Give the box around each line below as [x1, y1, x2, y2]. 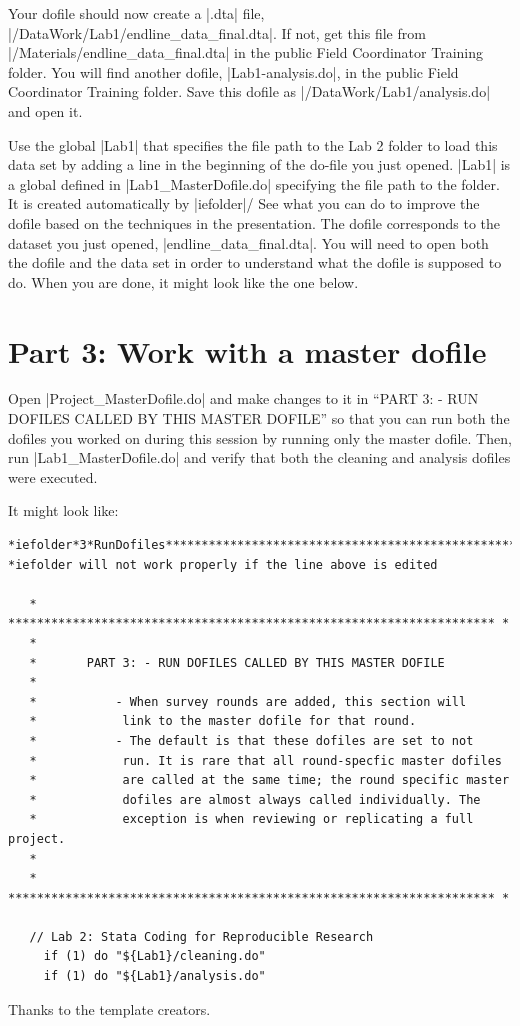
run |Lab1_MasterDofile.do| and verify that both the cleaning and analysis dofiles [8, 447, 511, 468]
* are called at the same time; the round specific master [29, 773, 510, 788]
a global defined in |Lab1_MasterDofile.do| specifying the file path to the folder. [8, 173, 500, 194]
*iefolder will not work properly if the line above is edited [8, 557, 438, 572]
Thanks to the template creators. [8, 998, 211, 1019]
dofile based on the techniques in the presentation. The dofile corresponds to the [8, 212, 501, 233]
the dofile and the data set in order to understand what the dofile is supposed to [8, 252, 502, 273]
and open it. [8, 100, 83, 121]
